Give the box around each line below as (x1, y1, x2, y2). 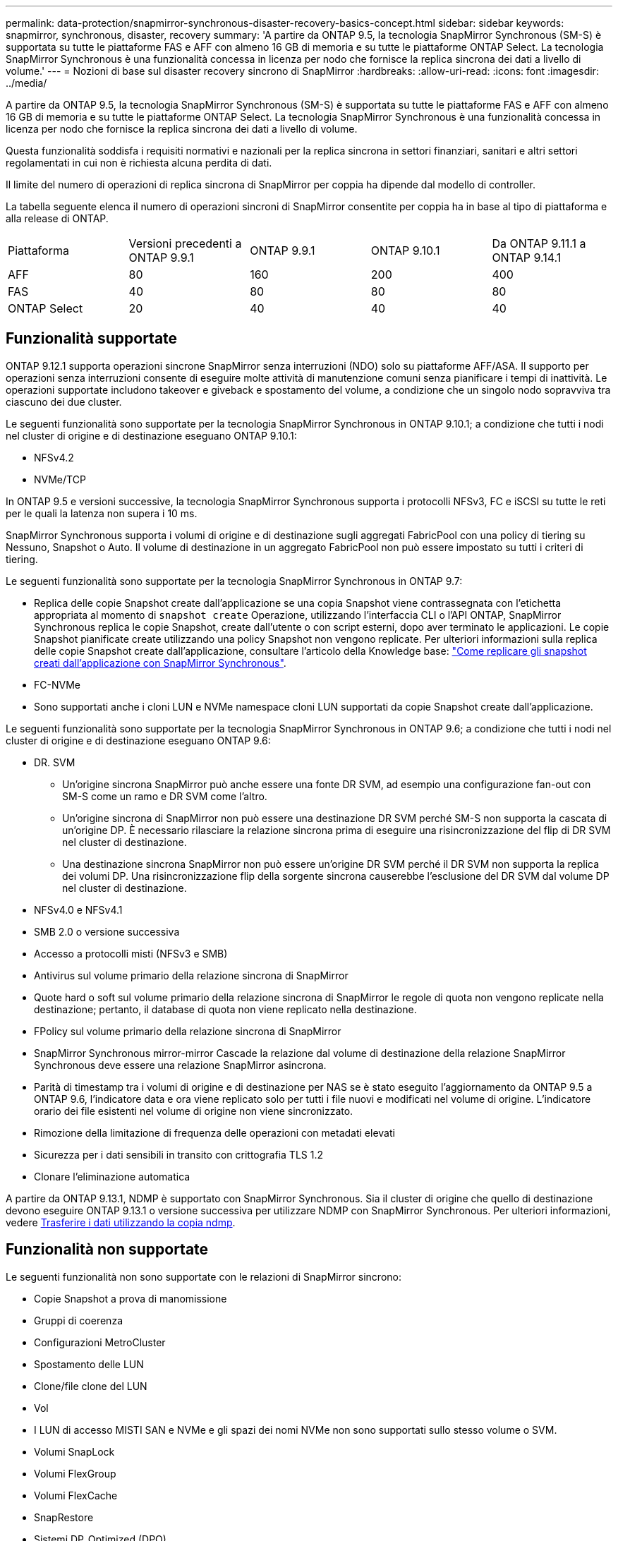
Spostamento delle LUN (34, 1358, 144, 1370)
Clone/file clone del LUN (34, 1379, 147, 1392)
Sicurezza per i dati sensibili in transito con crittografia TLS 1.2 (34, 1148, 323, 1161)
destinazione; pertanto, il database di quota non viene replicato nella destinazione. (34, 1003, 417, 1015)
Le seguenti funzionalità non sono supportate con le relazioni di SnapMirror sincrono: (6, 1270, 401, 1283)
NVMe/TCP (34, 473, 86, 485)
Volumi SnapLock (34, 1445, 115, 1458)
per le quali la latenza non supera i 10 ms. (6, 507, 198, 519)
